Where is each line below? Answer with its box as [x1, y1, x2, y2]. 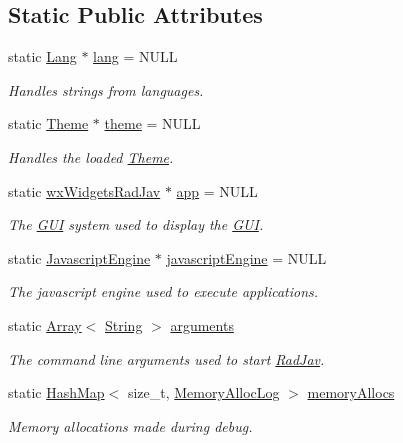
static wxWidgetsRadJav [8, 180, 161, 201]
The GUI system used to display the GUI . [8, 214, 264, 235]
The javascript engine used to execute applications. [8, 281, 319, 302]
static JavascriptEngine [8, 247, 151, 268]
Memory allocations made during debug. [8, 415, 253, 436]
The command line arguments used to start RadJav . [8, 348, 325, 369]
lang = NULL [93, 46, 178, 67]
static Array [8, 314, 82, 335]
